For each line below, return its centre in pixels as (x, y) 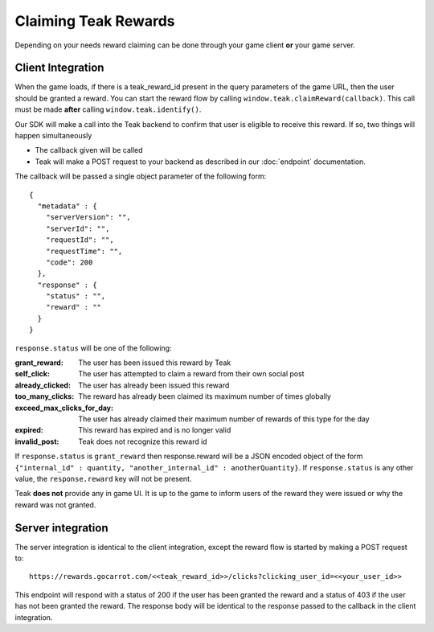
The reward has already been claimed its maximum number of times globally (205, 396)
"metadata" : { (67, 206)
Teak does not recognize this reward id (143, 441)
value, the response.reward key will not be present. (103, 478)
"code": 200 (69, 262)
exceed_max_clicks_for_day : (64, 408)
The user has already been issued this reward (154, 385)
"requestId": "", (80, 240)
